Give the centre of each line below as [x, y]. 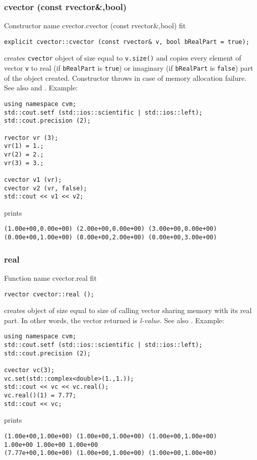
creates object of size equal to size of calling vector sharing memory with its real [128, 310]
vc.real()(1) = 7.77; [40, 395]
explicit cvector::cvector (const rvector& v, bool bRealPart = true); [127, 42]
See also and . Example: [41, 88]
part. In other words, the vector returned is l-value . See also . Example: [114, 320]
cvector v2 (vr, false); [46, 188]
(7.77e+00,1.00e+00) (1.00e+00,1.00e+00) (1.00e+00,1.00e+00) [111, 453]
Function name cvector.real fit [50, 277]
